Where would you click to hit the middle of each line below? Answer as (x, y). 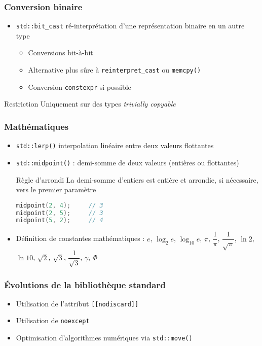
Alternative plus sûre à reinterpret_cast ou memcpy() (115, 70)
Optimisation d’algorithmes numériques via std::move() (104, 338)
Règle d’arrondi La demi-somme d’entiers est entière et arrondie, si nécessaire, (137, 179)
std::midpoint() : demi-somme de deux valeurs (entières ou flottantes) (127, 162)
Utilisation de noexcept (53, 320)
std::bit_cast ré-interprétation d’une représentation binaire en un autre (130, 26)
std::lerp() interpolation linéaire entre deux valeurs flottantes (115, 145)
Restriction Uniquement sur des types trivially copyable (90, 104)
